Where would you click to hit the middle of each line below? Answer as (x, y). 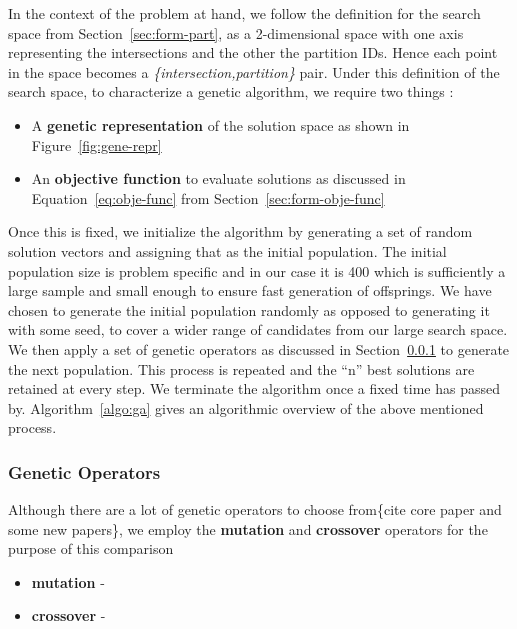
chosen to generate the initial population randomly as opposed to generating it (249, 309)
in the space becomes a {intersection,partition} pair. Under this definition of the (254, 71)
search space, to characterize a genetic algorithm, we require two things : (231, 91)
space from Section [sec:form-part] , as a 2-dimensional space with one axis (236, 32)
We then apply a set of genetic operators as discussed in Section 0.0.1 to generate (259, 348)
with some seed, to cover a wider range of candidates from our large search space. (258, 329)
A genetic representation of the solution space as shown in (220, 124)
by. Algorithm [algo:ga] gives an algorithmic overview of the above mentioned (246, 407)
